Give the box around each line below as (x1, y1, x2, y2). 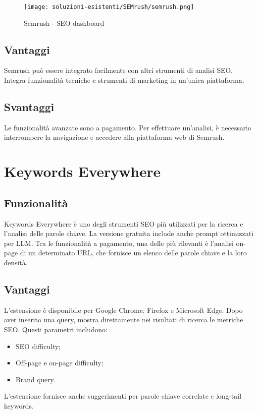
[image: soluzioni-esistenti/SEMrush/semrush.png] (24, 3, 194, 10)
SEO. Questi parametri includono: (4, 324, 107, 334)
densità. (4, 257, 28, 267)
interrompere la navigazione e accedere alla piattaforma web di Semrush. (4, 132, 225, 142)
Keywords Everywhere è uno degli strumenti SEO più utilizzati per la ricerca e (4, 218, 243, 229)
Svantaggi (4, 99, 54, 115)
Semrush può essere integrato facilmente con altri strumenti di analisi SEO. (4, 65, 233, 75)
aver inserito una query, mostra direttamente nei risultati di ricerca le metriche (4, 314, 243, 325)
